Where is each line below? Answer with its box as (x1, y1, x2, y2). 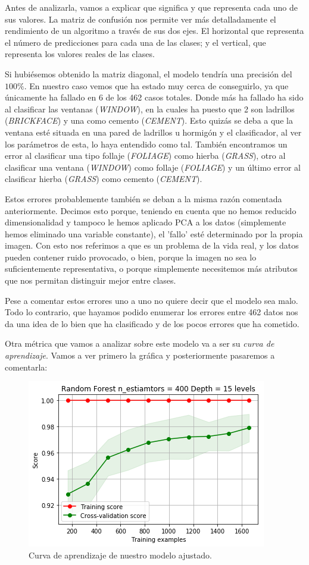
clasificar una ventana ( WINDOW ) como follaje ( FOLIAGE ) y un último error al (5, 161, 301, 173)
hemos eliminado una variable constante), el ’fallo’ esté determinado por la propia (5, 227, 303, 240)
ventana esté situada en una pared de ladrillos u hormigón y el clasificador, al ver (5, 125, 302, 138)
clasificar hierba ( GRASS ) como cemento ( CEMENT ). (5, 172, 202, 185)
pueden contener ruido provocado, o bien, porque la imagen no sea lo (5, 250, 257, 263)
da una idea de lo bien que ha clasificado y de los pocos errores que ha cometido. (5, 317, 299, 329)
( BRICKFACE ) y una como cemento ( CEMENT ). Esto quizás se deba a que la (5, 114, 293, 127)
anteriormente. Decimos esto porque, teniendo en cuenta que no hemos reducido (5, 204, 296, 216)
